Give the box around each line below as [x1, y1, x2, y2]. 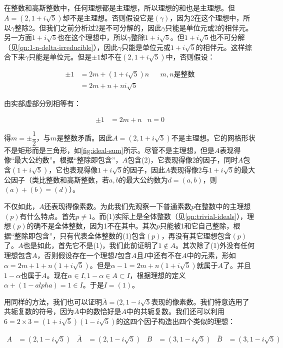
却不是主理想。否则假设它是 [62, 12, 154, 22]
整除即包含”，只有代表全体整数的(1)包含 [14, 230, 146, 240]
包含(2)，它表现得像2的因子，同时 [127, 154, 238, 165]
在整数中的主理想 [194, 201, 251, 211]
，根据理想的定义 [129, 269, 186, 280]
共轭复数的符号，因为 [4, 306, 74, 316]
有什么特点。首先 [19, 210, 76, 221]
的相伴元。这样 [195, 41, 245, 52]
